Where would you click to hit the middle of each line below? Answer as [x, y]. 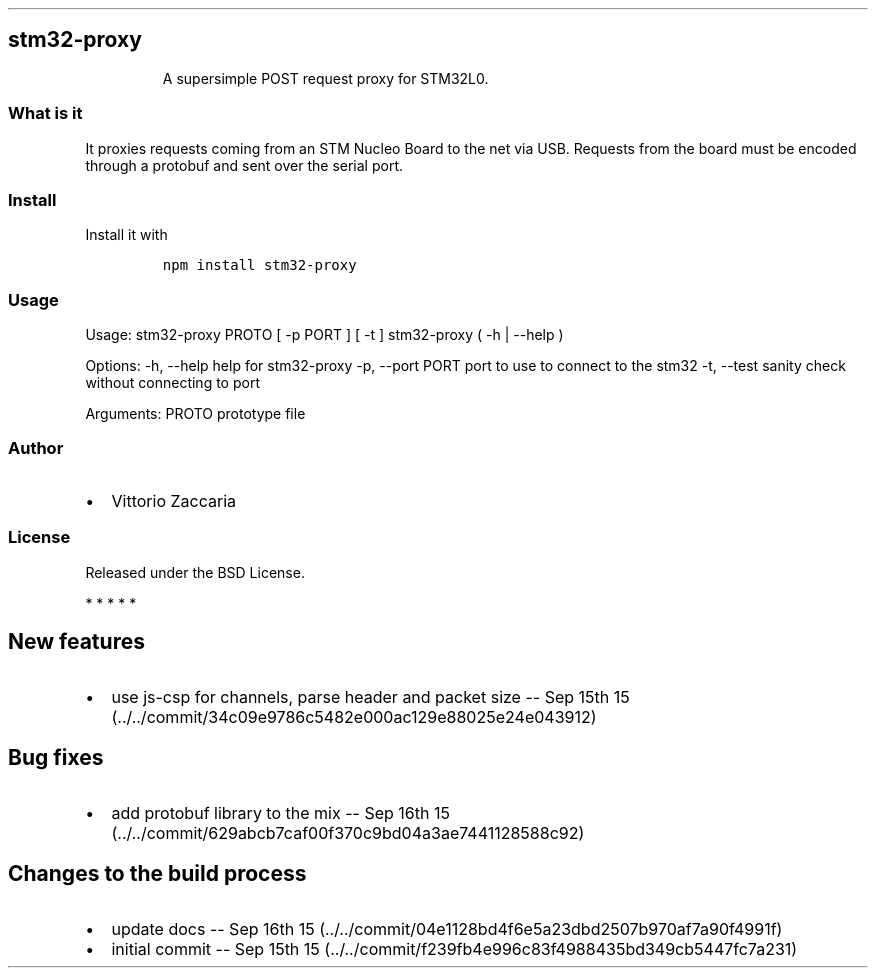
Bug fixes [56, 757]
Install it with [126, 235]
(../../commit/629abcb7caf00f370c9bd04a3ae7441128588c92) [348, 833]
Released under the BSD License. [195, 572]
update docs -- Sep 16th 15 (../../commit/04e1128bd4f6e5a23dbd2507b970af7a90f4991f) [447, 929]
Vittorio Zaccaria [173, 500]
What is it [45, 113]
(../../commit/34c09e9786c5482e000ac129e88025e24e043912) [354, 717]
